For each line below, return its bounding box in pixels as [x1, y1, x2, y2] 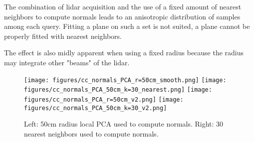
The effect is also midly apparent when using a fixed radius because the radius [4, 47, 244, 58]
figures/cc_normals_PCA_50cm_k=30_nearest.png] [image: [24, 86, 212, 94]
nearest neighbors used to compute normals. [24, 128, 159, 139]
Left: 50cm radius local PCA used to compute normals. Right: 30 [24, 119, 224, 129]
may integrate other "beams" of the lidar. [4, 57, 130, 67]
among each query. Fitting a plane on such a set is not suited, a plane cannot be [4, 21, 250, 31]
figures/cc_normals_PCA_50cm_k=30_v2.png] [24, 104, 167, 112]
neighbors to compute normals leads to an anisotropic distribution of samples [4, 11, 241, 21]
